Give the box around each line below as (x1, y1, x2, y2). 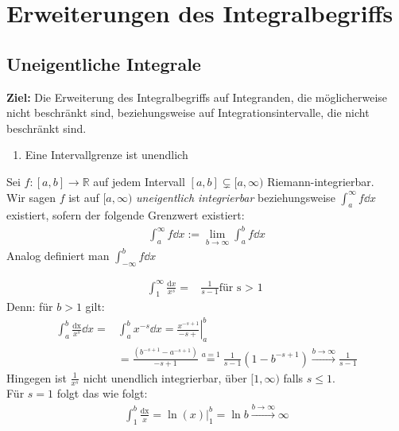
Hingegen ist (6, 369, 67, 386)
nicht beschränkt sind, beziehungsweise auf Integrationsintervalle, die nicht (6, 104, 370, 121)
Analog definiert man (6, 247, 110, 264)
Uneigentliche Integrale (6, 51, 201, 76)
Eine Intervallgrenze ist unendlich (25, 146, 188, 163)
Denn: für (6, 298, 53, 315)
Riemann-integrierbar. (267, 173, 374, 189)
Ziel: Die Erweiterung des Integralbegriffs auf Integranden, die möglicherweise (6, 88, 388, 105)
